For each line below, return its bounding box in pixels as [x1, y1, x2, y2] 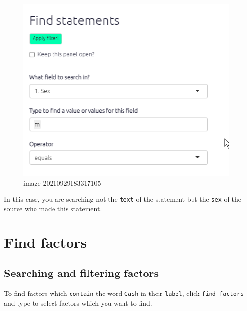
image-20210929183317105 [23, 177, 101, 188]
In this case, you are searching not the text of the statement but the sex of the [4, 194, 241, 204]
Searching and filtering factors [4, 265, 159, 280]
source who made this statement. [4, 203, 102, 213]
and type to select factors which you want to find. [4, 297, 152, 308]
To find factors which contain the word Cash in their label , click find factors [4, 288, 244, 298]
